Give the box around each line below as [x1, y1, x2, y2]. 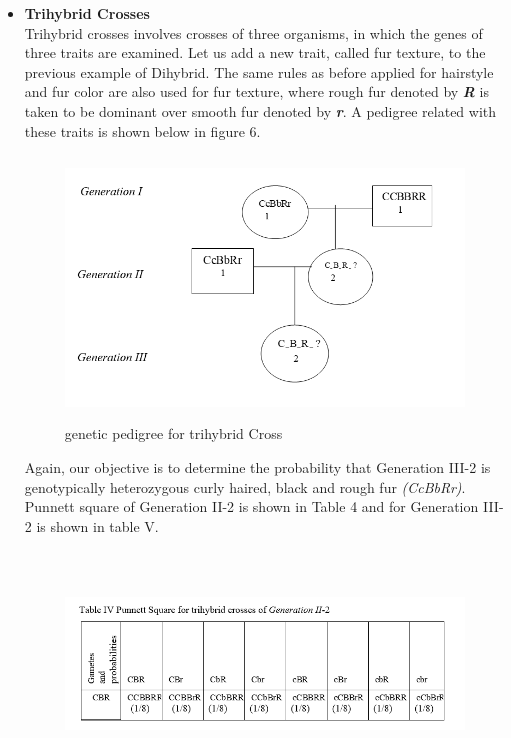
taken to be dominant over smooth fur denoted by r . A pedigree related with [24, 100, 497, 121]
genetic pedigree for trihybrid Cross [64, 423, 283, 444]
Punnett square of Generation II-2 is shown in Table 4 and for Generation [24, 496, 479, 517]
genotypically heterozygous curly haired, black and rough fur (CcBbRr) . [24, 476, 466, 497]
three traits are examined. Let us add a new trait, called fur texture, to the [24, 42, 486, 63]
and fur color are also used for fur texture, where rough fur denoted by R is [24, 81, 489, 102]
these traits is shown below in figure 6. [24, 120, 261, 141]
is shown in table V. [36, 515, 159, 536]
